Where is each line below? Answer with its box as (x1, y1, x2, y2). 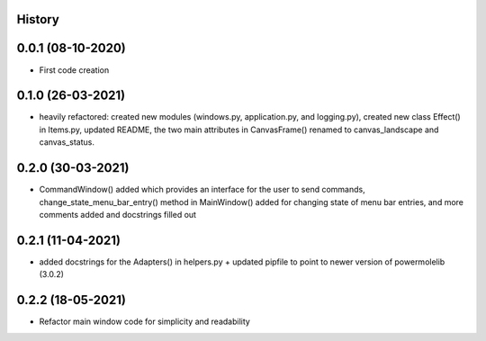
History (16, 12, 60, 27)
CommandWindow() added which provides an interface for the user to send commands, (39, 184, 365, 195)
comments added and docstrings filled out (39, 209, 197, 220)
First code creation (39, 64, 110, 76)
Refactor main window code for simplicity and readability (39, 316, 251, 328)
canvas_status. (39, 137, 94, 148)
